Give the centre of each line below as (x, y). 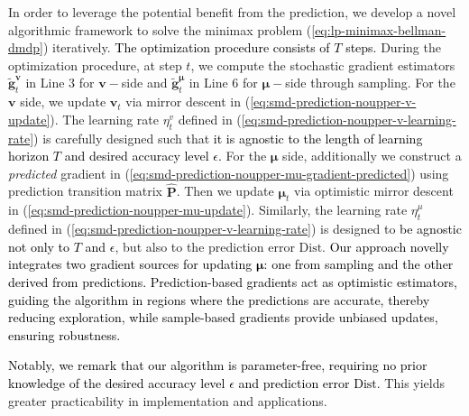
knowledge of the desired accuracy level (117, 382)
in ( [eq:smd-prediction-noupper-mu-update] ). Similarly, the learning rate (208, 210)
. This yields (411, 382)
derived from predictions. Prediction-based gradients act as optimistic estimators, (233, 281)
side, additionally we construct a (372, 156)
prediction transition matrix (85, 191)
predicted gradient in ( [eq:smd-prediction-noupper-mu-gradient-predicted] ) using (229, 173)
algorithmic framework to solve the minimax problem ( (160, 29)
